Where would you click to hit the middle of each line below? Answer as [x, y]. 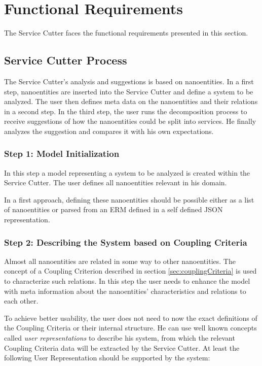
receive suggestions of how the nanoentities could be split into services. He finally [130, 121]
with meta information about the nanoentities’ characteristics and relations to [125, 291]
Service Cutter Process [66, 60]
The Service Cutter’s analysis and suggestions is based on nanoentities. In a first [129, 81]
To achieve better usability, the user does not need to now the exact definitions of [131, 318]
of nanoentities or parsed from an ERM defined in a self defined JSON [114, 209]
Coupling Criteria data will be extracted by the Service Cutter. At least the [122, 347]
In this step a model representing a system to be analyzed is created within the [127, 172]
